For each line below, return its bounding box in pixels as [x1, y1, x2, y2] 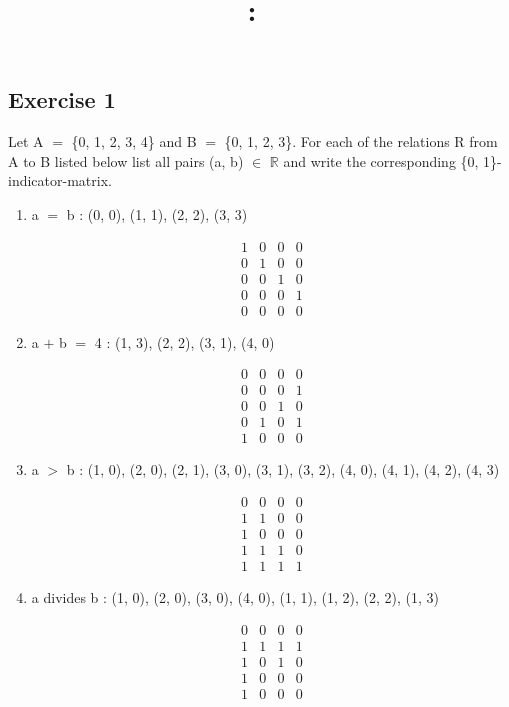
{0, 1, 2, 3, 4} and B [71, 131, 197, 152]
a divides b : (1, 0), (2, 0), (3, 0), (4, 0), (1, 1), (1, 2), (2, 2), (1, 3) [31, 587, 440, 608]
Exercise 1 [8, 84, 116, 115]
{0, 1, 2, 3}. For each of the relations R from [224, 131, 498, 152]
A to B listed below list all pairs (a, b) [8, 150, 244, 171]
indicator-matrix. [8, 170, 112, 191]
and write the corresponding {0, [283, 150, 479, 171]
